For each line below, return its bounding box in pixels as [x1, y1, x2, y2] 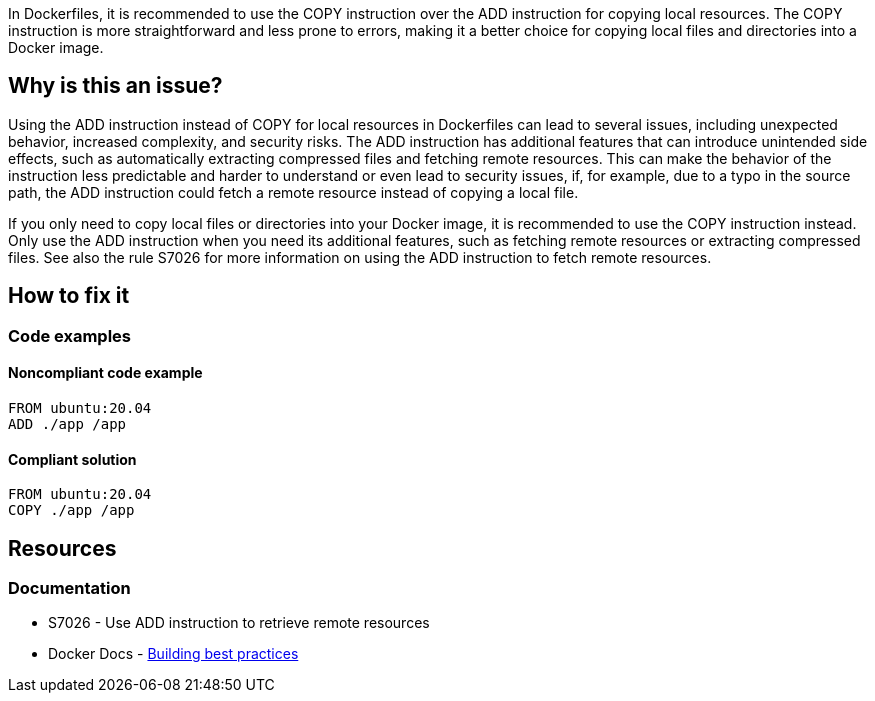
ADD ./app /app [8, 415, 127, 432]
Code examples [8, 325, 132, 346]
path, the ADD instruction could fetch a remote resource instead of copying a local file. [8, 183, 579, 201]
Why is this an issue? [8, 73, 223, 99]
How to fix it [8, 283, 130, 309]
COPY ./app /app [8, 502, 135, 519]
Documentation [8, 577, 131, 598]
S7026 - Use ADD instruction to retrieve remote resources [48, 614, 430, 632]
